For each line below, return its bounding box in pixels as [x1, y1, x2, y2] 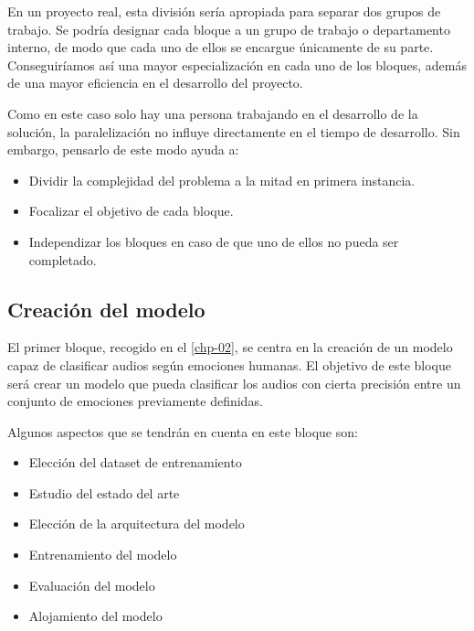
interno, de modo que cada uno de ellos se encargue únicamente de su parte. [7, 37, 434, 57]
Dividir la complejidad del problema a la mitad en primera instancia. [28, 170, 416, 189]
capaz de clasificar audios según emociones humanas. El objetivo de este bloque [7, 355, 451, 374]
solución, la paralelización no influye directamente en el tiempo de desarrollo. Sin [7, 122, 460, 141]
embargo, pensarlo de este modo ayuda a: [7, 140, 239, 159]
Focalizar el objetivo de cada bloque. [28, 201, 234, 220]
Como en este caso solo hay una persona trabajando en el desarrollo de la [7, 103, 418, 123]
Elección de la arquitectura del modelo [28, 514, 245, 533]
